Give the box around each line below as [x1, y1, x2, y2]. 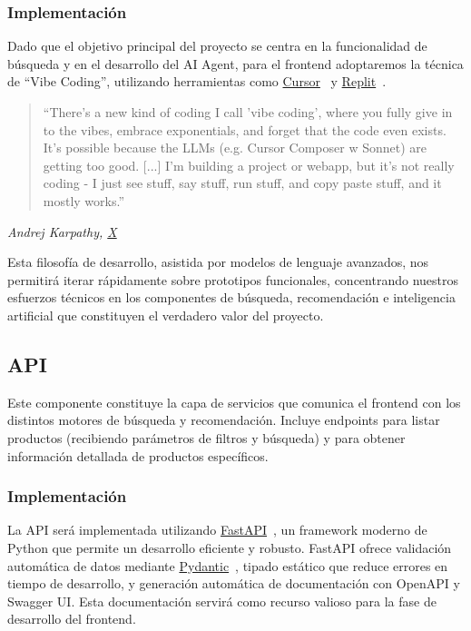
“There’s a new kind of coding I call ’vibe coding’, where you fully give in [43, 103, 453, 121]
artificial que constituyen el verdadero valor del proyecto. [7, 305, 324, 324]
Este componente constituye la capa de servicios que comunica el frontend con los [7, 392, 461, 411]
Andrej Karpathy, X [7, 222, 117, 241]
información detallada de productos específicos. [7, 446, 269, 465]
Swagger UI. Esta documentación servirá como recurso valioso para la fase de [7, 591, 437, 610]
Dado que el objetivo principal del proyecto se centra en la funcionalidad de [7, 36, 427, 55]
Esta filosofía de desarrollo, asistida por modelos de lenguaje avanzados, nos [7, 252, 429, 271]
